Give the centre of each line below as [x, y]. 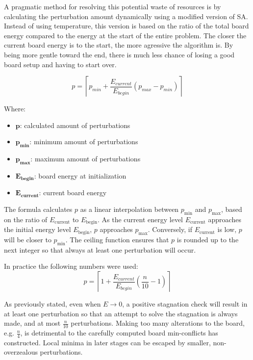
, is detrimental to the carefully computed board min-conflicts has [119, 333]
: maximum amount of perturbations [86, 159]
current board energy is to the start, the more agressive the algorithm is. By [119, 45]
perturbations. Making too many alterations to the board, [158, 323]
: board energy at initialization [80, 175]
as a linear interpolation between [129, 209]
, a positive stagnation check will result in [185, 304]
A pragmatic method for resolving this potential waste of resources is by [113, 6]
